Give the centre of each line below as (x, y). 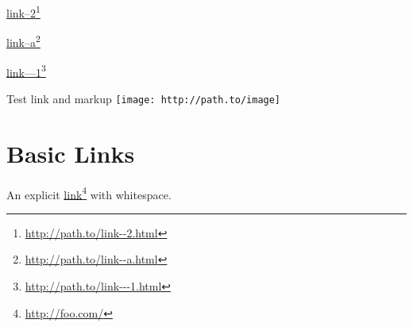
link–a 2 (23, 41)
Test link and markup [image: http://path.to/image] (144, 98)
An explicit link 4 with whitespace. (89, 193)
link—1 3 (26, 71)
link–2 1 (23, 12)
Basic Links (71, 153)
